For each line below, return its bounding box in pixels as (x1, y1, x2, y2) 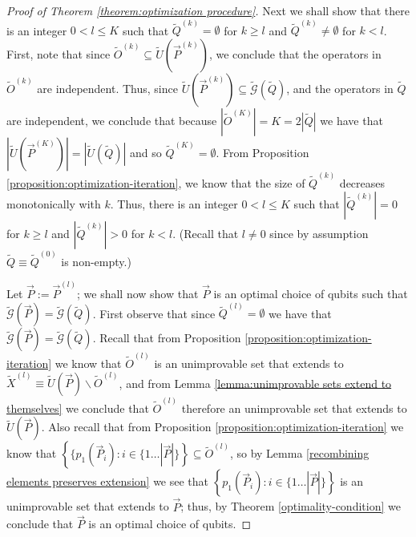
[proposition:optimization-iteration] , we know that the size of (6, 174, 305, 191)
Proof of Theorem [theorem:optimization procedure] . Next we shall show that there (6, 2, 410, 18)
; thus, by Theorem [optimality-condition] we (180, 498, 401, 515)
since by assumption (269, 225, 369, 242)
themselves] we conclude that (6, 399, 149, 416)
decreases (339, 174, 386, 191)
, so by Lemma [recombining (229, 445, 370, 462)
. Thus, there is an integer (110, 196, 238, 212)
